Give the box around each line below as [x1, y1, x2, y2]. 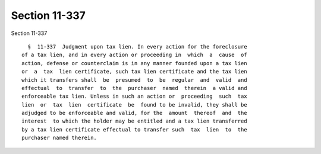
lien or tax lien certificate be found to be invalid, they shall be [21, 101, 247, 108]
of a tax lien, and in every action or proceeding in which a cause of [21, 52, 247, 59]
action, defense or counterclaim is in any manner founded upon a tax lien [21, 60, 247, 66]
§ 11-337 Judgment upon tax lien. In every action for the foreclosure [27, 43, 247, 50]
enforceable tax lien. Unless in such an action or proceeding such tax [21, 93, 247, 100]
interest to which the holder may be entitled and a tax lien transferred [21, 118, 247, 124]
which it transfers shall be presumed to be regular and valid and [21, 76, 247, 83]
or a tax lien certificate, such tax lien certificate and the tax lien [21, 68, 247, 75]
